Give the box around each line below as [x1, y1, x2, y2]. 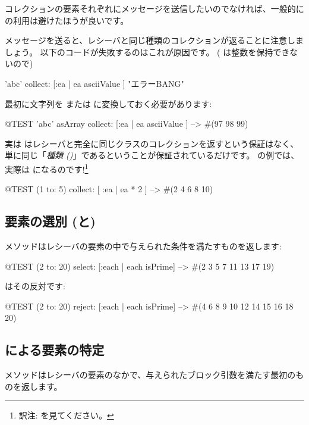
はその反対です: [5, 280, 65, 292]
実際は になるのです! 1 [5, 161, 89, 175]
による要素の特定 [5, 340, 105, 359]
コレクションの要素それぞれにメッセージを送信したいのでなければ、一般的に [5, 2, 304, 14]
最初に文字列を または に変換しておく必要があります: [5, 97, 212, 110]
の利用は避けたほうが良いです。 [5, 14, 129, 26]
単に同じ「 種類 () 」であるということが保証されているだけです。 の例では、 [5, 149, 299, 161]
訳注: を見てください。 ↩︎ [18, 409, 114, 421]
